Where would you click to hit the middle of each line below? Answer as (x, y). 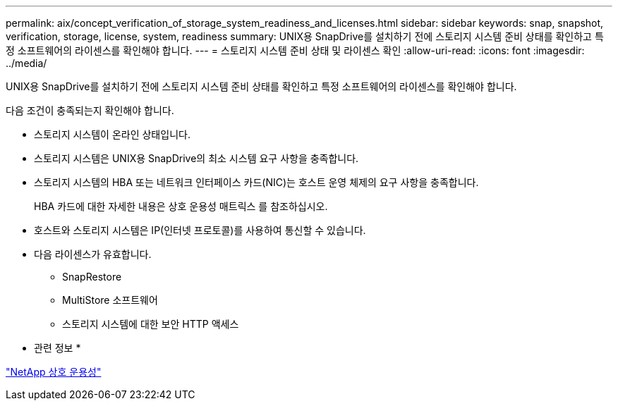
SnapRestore (92, 277)
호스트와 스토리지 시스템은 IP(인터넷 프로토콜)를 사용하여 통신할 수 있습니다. (200, 230)
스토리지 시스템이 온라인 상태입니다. (112, 134)
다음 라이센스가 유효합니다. (93, 254)
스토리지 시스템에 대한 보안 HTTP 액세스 (151, 324)
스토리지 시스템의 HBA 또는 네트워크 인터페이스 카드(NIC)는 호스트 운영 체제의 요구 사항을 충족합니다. (256, 182)
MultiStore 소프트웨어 (110, 300)
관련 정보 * (57, 348)
